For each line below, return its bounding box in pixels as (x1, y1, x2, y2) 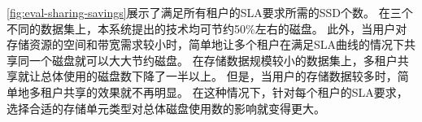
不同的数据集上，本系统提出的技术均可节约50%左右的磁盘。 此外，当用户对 (7, 20, 407, 37)
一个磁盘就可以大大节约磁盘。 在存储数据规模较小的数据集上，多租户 (28, 51, 398, 68)
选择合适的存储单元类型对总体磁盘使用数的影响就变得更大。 (7, 99, 325, 116)
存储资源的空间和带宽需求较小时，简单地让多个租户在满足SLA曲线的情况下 (7, 36, 405, 53)
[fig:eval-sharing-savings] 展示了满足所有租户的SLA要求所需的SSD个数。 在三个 (7, 4, 413, 20)
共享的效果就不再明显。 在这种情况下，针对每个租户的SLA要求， (63, 83, 408, 100)
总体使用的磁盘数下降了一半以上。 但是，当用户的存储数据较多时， (40, 68, 398, 85)
